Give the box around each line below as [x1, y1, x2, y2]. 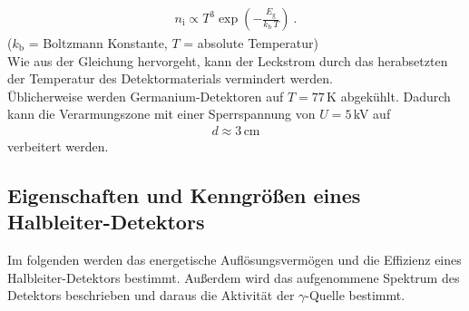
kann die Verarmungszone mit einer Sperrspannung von [7, 104, 316, 123]
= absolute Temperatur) [183, 34, 318, 53]
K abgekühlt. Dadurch [327, 86, 451, 105]
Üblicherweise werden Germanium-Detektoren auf [7, 86, 284, 105]
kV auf [353, 104, 391, 123]
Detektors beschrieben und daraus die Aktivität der [7, 286, 295, 305]
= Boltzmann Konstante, [28, 34, 168, 53]
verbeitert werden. [7, 137, 109, 156]
